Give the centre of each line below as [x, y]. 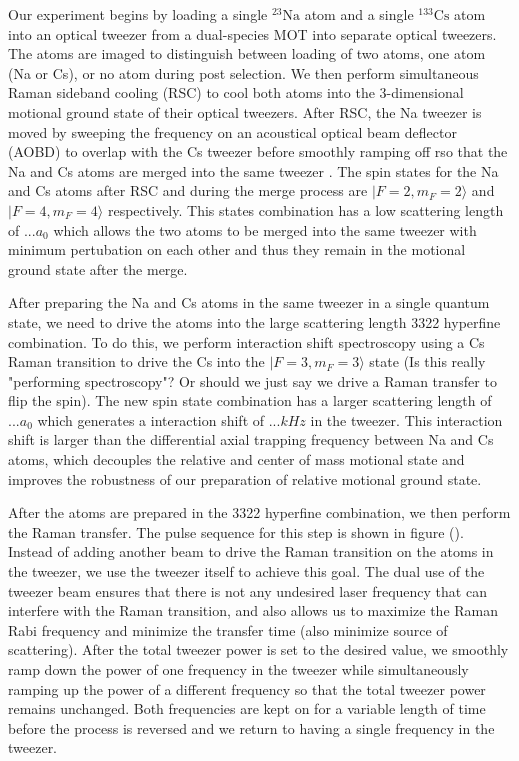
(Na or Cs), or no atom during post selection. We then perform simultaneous [243, 72]
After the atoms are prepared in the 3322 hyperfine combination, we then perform [259, 512]
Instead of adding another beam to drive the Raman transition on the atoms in [251, 551]
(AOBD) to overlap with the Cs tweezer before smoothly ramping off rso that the [258, 151]
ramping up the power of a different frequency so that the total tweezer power [247, 688]
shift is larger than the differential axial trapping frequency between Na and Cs [251, 439]
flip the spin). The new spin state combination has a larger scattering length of [250, 400]
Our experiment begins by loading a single [138, 14]
